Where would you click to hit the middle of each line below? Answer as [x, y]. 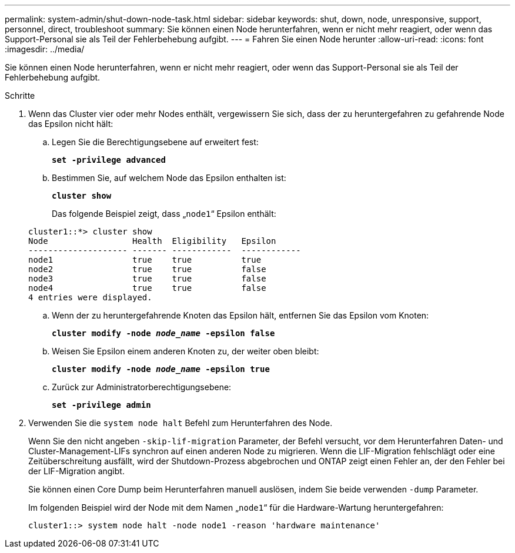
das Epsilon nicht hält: [71, 124]
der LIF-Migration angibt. [76, 471]
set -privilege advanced [109, 160]
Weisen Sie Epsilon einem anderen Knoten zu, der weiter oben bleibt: [185, 351]
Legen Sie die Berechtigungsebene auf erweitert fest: [155, 142]
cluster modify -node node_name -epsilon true [161, 369]
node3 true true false [147, 279]
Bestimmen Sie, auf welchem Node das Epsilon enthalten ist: [169, 178]
